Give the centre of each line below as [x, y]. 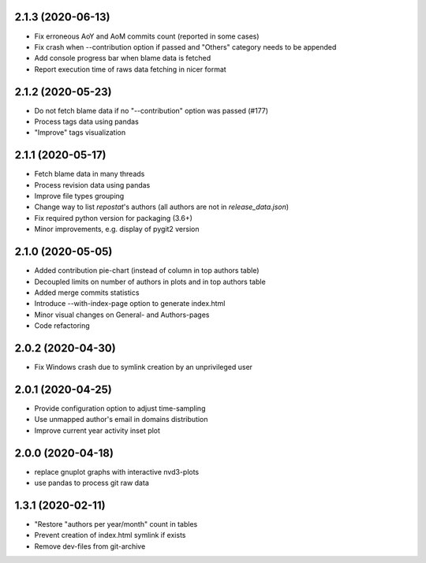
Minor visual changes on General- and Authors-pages [122, 315]
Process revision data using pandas [92, 185]
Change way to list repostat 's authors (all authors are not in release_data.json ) [162, 207]
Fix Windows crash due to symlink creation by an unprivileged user [143, 367]
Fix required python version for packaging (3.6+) [114, 218]
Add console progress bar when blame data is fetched [123, 58]
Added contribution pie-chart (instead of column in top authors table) [147, 270]
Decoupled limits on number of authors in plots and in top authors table [150, 281]
